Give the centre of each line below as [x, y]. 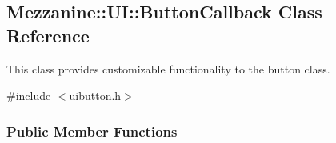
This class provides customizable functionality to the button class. [168, 68]
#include [29, 95]
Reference [48, 35]
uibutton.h [95, 95]
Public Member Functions [92, 131]
